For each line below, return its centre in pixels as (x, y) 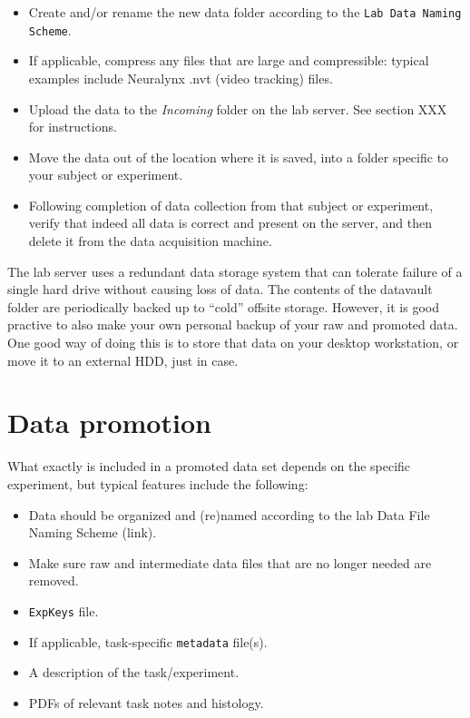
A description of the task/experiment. (134, 672)
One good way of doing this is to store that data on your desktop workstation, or (233, 343)
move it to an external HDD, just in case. (123, 360)
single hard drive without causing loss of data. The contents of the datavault (220, 289)
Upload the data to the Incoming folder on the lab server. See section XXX (238, 108)
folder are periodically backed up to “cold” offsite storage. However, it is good (224, 306)
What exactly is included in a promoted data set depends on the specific (209, 466)
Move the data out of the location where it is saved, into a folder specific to (239, 157)
